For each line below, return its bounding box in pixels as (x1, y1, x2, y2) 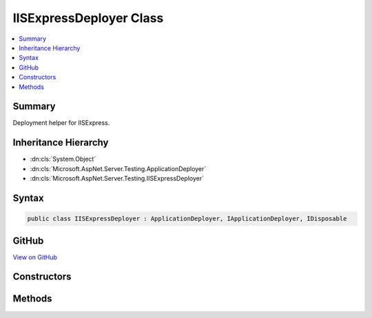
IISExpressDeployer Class (12, 10, 164, 26)
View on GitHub (12, 252, 58, 261)
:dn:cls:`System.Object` (30, 155, 96, 163)
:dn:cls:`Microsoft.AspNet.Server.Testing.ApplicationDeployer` (30, 164, 207, 172)
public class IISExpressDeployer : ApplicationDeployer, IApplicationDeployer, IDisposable (27, 215, 347, 223)
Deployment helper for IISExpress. (12, 119, 110, 127)
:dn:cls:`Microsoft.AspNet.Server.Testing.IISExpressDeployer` (30, 175, 205, 183)
